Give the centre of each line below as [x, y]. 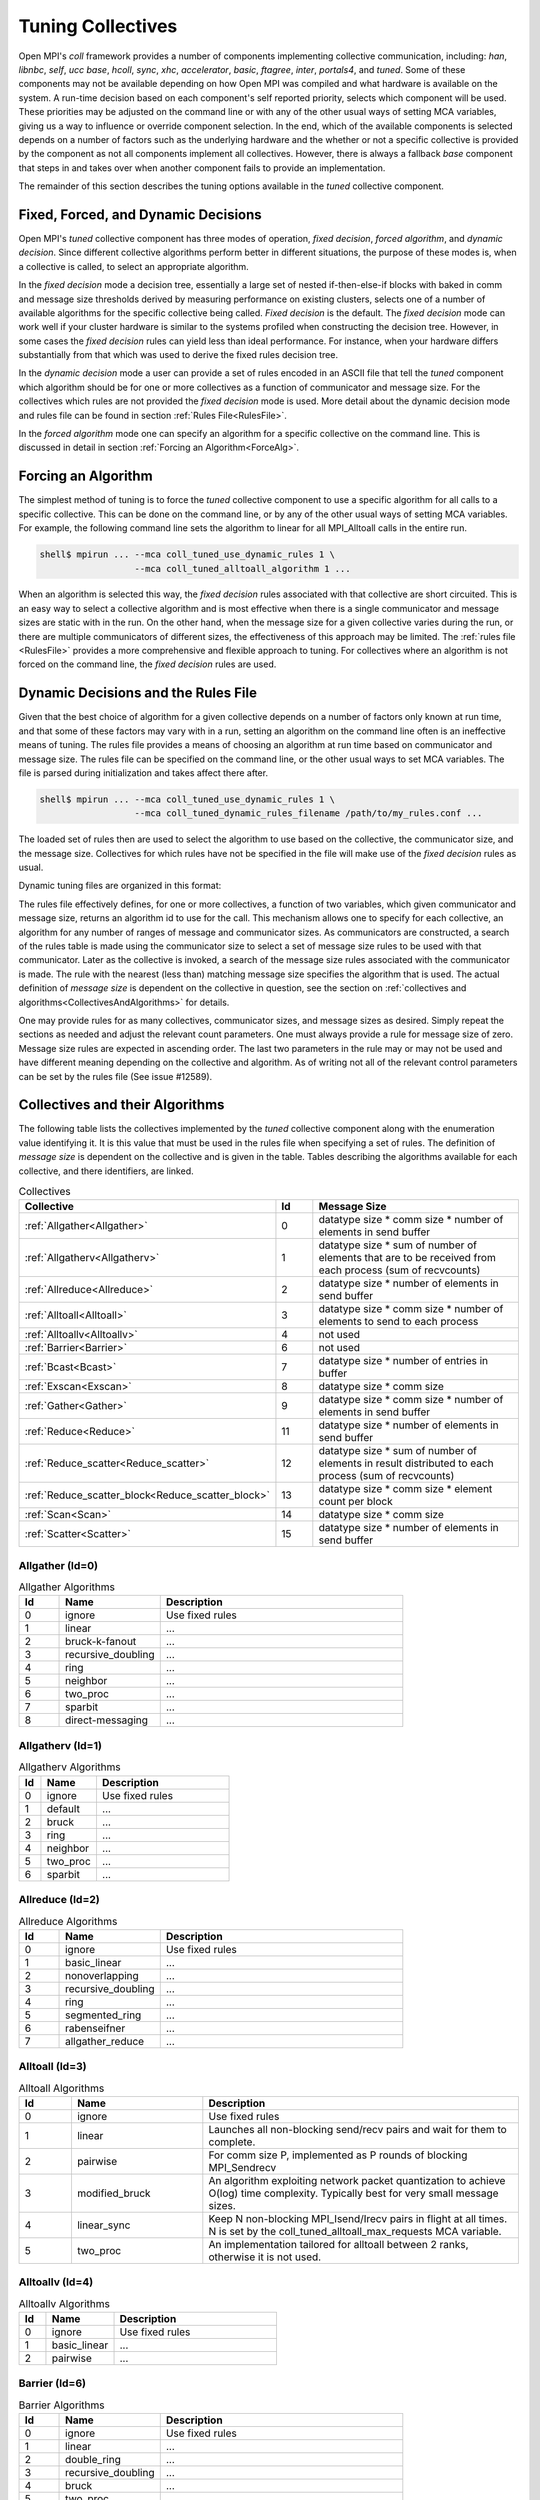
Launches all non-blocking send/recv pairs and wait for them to [357, 2129]
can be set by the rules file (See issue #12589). [115, 1076]
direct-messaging [107, 1720]
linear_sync [103, 2225]
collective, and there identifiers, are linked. [106, 1171]
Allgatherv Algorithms [69, 1767]
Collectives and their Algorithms [121, 1105]
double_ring [93, 2460]
